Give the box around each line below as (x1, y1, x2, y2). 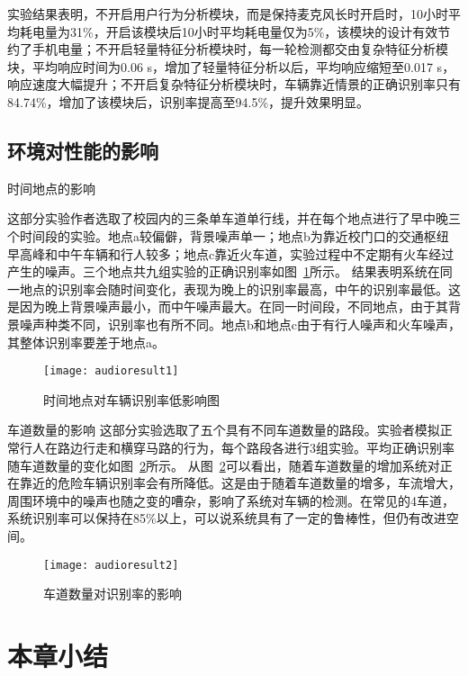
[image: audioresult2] (43, 558, 179, 572)
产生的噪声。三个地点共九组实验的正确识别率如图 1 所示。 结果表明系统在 (7, 262, 440, 281)
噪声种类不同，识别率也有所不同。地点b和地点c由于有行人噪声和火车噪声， (19, 314, 461, 333)
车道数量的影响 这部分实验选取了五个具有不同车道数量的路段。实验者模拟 (7, 420, 440, 439)
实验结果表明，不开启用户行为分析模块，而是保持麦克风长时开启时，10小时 (7, 5, 448, 23)
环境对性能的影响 (7, 136, 158, 164)
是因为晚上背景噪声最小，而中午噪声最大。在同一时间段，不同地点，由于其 (7, 297, 448, 316)
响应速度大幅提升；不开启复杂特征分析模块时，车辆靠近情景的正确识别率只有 (7, 75, 461, 94)
